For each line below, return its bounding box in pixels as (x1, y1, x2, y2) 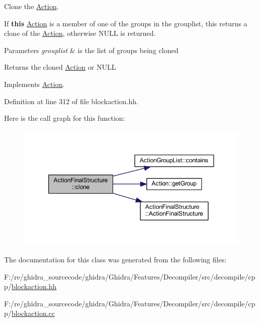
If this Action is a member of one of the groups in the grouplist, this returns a (4, 18, 247, 28)
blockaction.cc (11, 308, 55, 318)
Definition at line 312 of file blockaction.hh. (4, 96, 138, 106)
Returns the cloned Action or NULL (4, 62, 116, 72)
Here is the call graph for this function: (4, 113, 125, 123)
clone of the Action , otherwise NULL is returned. (4, 28, 156, 38)
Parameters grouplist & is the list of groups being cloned (4, 44, 179, 55)
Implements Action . (4, 78, 65, 89)
